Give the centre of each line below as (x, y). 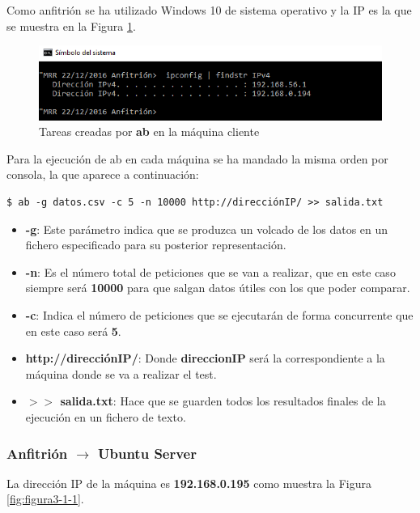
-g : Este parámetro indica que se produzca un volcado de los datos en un (207, 229)
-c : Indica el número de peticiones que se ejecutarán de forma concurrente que (219, 315)
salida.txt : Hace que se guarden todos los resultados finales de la (223, 401)
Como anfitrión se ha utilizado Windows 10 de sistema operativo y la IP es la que (209, 10)
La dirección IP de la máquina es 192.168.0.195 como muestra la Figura (189, 483)
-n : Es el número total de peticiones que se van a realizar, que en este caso (210, 271)
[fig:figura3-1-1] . (45, 499)
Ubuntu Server (147, 453)
